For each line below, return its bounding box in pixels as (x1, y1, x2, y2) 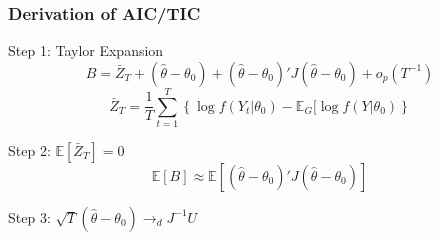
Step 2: (8, 139, 51, 160)
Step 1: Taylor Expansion (8, 40, 164, 61)
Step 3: (8, 206, 51, 227)
